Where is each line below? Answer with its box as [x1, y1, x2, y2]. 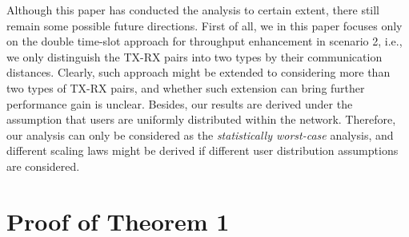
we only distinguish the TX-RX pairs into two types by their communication [6, 48, 383, 65]
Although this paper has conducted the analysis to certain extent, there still [6, 2, 380, 18]
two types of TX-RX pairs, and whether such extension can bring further [6, 79, 365, 96]
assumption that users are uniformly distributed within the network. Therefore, [6, 111, 396, 128]
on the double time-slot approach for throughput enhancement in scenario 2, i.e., [6, 33, 403, 49]
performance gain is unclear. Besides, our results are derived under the [6, 95, 353, 112]
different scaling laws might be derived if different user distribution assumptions [6, 142, 399, 159]
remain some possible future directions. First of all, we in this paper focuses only [6, 17, 403, 34]
